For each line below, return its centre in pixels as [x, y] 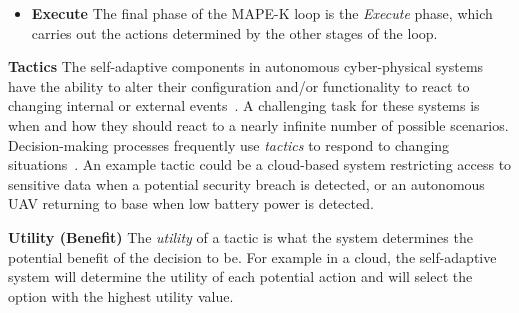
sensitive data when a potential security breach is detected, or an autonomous [246, 183]
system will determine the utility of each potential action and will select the [240, 276]
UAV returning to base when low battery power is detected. [191, 203]
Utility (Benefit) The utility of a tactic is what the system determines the [240, 236]
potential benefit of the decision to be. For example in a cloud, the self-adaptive [252, 256]
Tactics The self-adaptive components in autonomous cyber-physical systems [246, 66]
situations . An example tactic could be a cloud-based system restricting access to [260, 164]
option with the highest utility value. [121, 295]
